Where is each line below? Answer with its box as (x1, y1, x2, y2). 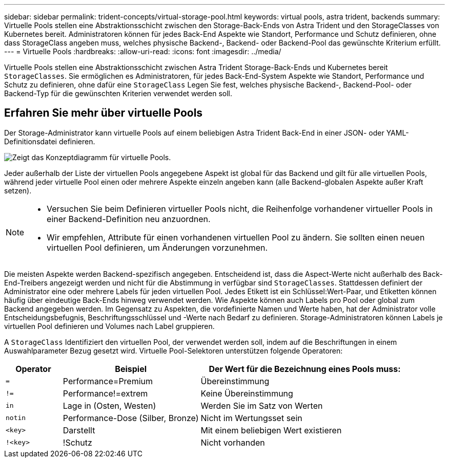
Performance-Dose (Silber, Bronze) (63, 412, 199, 423)
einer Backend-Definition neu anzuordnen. (47, 213, 211, 224)
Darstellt (63, 425, 95, 435)
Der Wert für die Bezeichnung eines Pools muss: (209, 363, 401, 374)
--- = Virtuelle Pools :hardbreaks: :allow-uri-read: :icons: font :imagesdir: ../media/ (4, 47, 281, 56)
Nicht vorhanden (200, 437, 265, 448)
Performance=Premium (63, 376, 153, 386)
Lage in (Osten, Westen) (63, 400, 156, 411)
